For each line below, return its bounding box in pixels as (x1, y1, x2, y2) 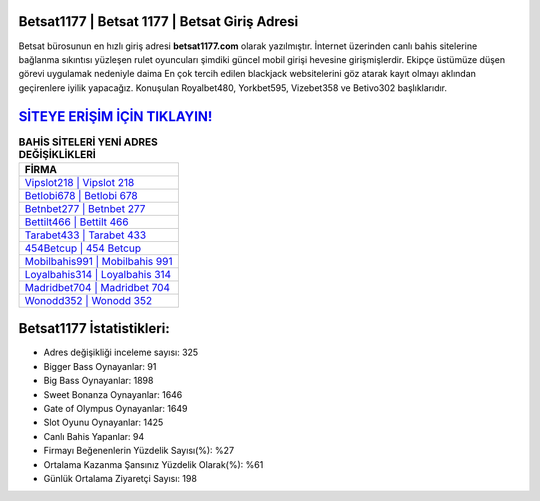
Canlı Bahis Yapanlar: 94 (43, 430, 145, 442)
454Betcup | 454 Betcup (24, 241, 142, 255)
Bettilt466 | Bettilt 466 (24, 215, 129, 229)
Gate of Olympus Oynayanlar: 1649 (43, 403, 188, 415)
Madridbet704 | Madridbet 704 (24, 280, 170, 294)
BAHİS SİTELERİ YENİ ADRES (18, 135, 159, 149)
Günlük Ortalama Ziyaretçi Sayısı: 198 (43, 473, 197, 484)
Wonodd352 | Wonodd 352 (24, 293, 153, 307)
